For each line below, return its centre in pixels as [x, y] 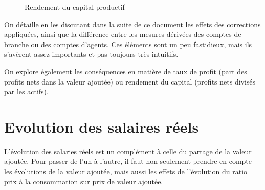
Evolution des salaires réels [102, 126]
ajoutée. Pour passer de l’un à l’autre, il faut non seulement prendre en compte [128, 161]
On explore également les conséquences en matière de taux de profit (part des [126, 71]
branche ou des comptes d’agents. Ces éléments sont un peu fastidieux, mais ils [128, 44]
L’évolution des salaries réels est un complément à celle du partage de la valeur [128, 151]
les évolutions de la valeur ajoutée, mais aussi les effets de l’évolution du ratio [126, 171]
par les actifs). [26, 91]
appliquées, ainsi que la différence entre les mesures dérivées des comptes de [123, 34]
